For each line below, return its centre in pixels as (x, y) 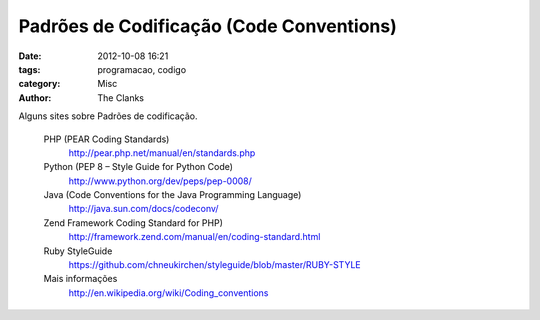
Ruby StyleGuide (78, 251)
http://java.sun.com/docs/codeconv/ (143, 209)
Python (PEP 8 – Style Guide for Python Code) (138, 167)
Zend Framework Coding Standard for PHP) (133, 222)
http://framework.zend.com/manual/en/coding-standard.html (194, 237)
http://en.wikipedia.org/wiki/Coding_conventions (168, 292)
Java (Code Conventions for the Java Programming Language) (172, 195)
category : (39, 84)
